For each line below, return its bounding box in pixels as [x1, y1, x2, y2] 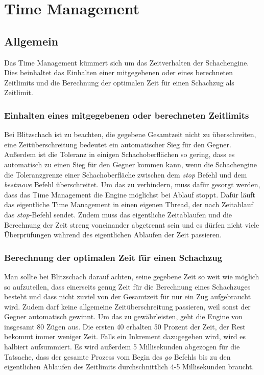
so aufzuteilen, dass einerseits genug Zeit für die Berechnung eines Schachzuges [4, 281, 251, 292]
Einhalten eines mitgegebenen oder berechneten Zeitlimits [4, 108, 249, 121]
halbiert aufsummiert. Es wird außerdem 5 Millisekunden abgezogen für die [4, 341, 240, 352]
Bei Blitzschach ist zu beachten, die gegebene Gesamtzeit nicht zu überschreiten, [4, 129, 256, 140]
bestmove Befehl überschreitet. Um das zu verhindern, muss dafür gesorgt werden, [4, 179, 260, 190]
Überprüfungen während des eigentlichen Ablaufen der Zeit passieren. [4, 229, 222, 240]
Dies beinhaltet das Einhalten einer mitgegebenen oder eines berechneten [4, 67, 233, 78]
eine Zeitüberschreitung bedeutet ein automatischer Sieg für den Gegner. [4, 139, 231, 149]
